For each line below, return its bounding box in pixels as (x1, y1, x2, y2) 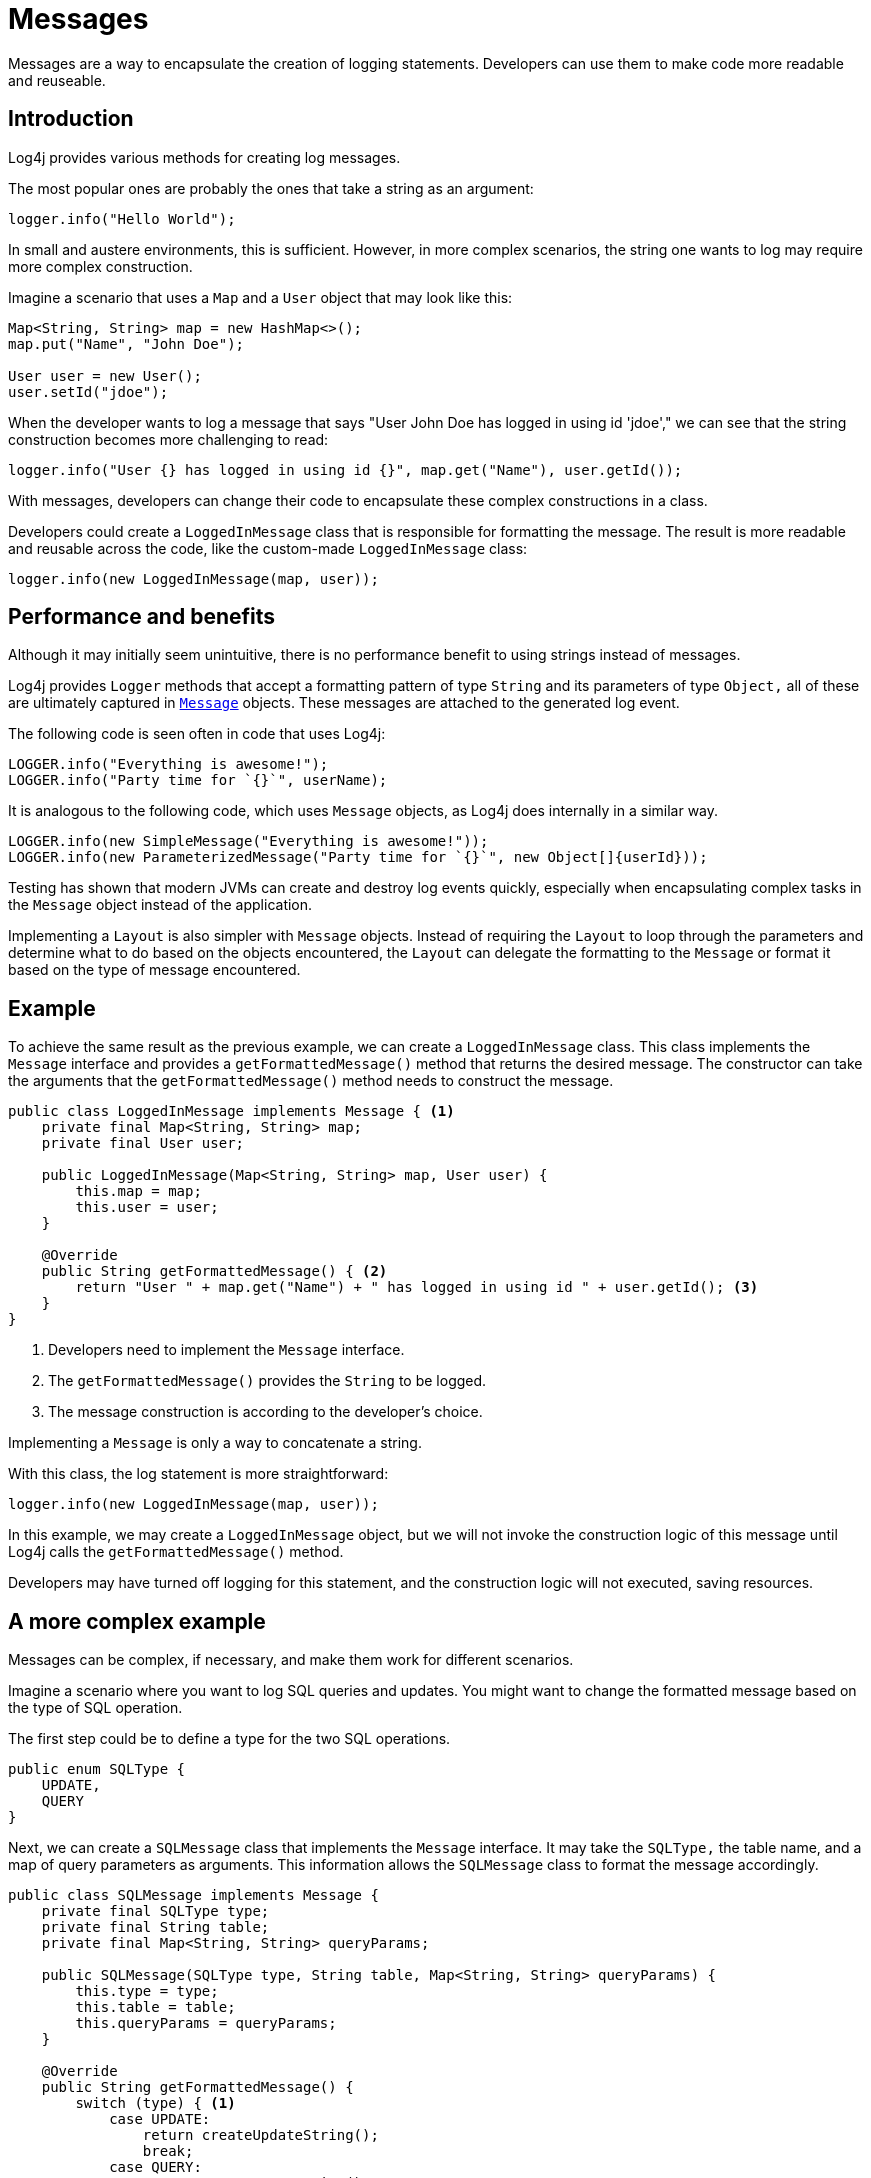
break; (142, 2143, 194, 2160)
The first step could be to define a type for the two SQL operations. (8, 1730, 451, 1748)
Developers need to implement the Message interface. (48, 1341, 405, 1359)
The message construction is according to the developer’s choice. (48, 1403, 483, 1421)
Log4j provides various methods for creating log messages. (8, 148, 401, 166)
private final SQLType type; (41, 1903, 270, 1920)
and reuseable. (8, 71, 106, 89)
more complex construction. (8, 257, 193, 275)
